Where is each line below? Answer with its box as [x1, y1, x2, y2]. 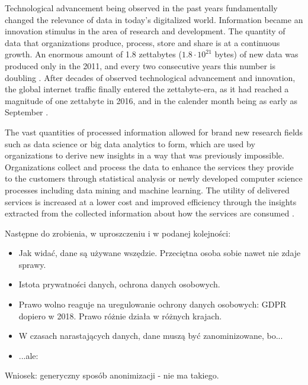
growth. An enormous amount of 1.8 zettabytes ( [5, 48, 182, 60]
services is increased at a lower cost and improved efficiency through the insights [5, 195, 297, 208]
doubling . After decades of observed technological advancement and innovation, [5, 71, 296, 83]
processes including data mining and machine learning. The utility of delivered [5, 183, 290, 196]
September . [5, 106, 49, 118]
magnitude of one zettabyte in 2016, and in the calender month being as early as [5, 94, 298, 106]
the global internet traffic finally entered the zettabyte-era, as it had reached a [5, 83, 289, 95]
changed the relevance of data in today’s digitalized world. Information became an [5, 13, 303, 25]
